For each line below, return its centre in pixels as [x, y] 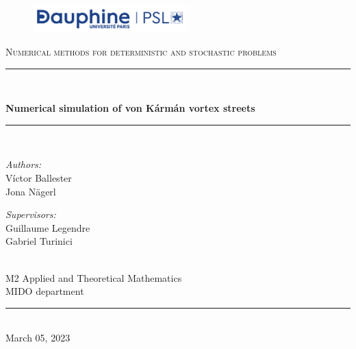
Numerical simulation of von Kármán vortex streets [130, 108]
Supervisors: [31, 214]
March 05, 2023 [38, 338]
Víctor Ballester [39, 177]
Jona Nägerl [31, 191]
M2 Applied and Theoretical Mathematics [94, 277]
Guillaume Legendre [48, 227]
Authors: [24, 164]
